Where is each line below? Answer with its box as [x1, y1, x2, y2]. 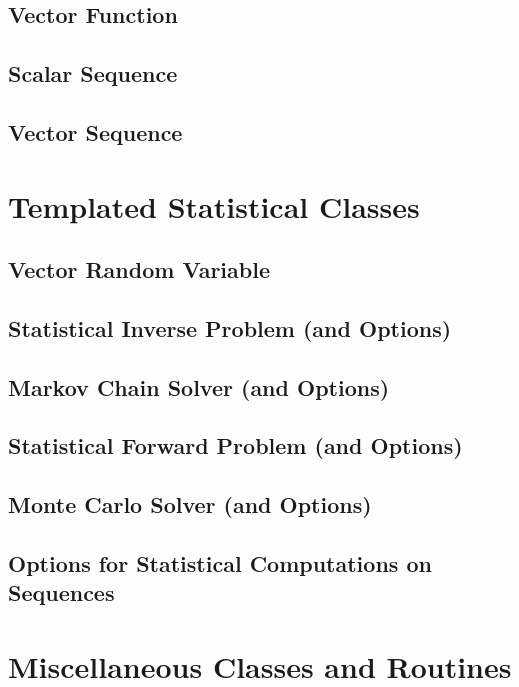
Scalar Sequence [8, 58, 178, 89]
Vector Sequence [8, 116, 183, 147]
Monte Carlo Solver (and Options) [8, 489, 372, 520]
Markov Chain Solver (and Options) [8, 371, 390, 402]
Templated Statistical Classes [8, 185, 420, 226]
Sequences [8, 577, 115, 608]
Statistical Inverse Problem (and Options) [8, 312, 452, 343]
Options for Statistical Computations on [8, 548, 432, 579]
